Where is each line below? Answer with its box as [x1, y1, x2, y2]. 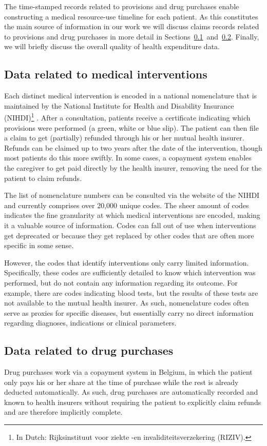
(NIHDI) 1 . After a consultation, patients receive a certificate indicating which [4, 111, 251, 123]
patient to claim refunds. [4, 172, 82, 183]
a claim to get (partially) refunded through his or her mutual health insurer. [4, 132, 244, 143]
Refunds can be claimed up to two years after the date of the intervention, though [4, 142, 262, 153]
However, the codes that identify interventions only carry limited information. [4, 257, 249, 268]
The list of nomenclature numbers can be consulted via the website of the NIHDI [4, 190, 260, 200]
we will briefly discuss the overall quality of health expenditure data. [4, 41, 220, 52]
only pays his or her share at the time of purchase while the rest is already [4, 376, 239, 387]
